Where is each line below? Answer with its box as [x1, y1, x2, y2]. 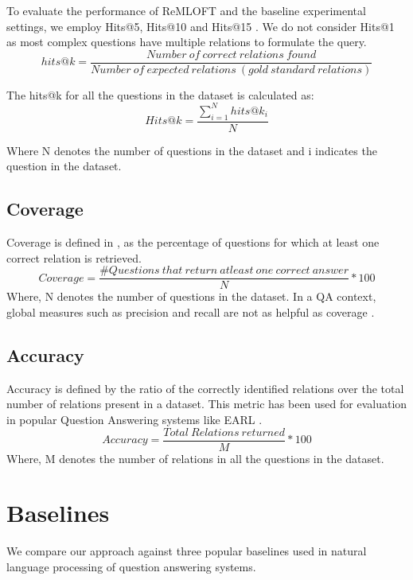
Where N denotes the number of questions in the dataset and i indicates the [6, 142, 377, 158]
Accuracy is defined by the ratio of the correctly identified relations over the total [6, 380, 404, 396]
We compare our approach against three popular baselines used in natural [6, 543, 367, 559]
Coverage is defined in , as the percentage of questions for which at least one [6, 234, 380, 251]
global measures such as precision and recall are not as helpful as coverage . [6, 304, 375, 320]
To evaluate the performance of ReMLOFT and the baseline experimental [6, 2, 366, 18]
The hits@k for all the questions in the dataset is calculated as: [6, 86, 314, 103]
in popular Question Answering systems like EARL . [6, 411, 263, 427]
